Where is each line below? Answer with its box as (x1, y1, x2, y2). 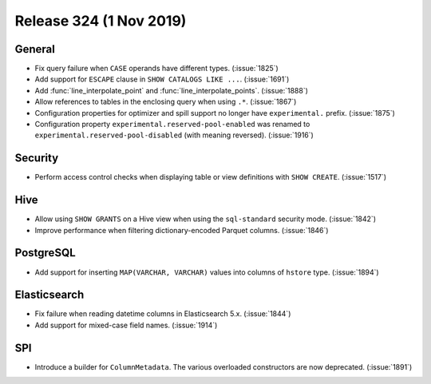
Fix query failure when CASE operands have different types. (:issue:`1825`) (34, 64, 279, 73)
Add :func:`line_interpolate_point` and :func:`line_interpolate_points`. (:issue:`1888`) (34, 85, 309, 95)
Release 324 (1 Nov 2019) (14, 12, 187, 30)
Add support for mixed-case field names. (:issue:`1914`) (34, 320, 218, 330)
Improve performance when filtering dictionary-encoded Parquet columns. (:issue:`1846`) (34, 225, 329, 235)
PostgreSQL (14, 246, 76, 259)
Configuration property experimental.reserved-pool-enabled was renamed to (34, 120, 310, 129)
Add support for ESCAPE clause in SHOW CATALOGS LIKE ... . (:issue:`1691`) (34, 74, 290, 84)
